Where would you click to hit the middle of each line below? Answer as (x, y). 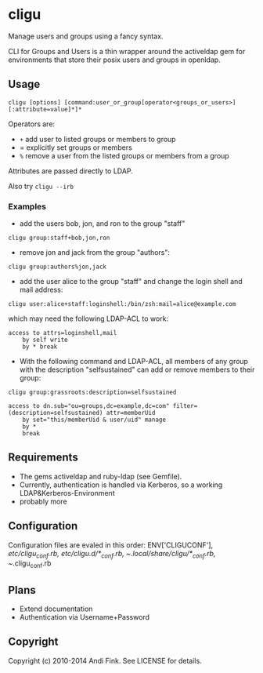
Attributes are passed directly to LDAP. (70, 171)
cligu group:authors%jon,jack (58, 267)
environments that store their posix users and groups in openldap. (114, 60)
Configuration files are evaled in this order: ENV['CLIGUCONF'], (111, 545)
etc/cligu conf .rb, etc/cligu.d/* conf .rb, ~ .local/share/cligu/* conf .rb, (112, 554)
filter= (185, 406)
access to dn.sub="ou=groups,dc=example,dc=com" (89, 406)
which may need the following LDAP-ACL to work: (88, 318)
